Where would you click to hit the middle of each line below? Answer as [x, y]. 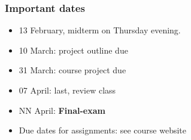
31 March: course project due [72, 70]
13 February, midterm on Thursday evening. [100, 30]
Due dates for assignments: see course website [102, 130]
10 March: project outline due [73, 50]
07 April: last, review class [67, 90]
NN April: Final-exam [62, 110]
